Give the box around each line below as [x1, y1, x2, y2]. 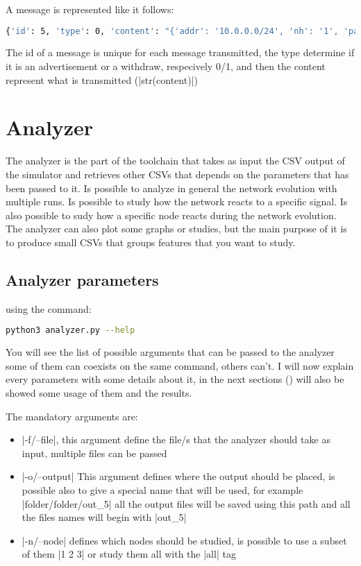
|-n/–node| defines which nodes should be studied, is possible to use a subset [22, 533, 347, 547]
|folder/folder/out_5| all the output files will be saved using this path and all [22, 496, 351, 511]
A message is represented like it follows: [6, 2, 174, 16]
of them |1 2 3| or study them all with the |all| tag [22, 547, 236, 561]
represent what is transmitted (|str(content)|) [6, 72, 198, 87]
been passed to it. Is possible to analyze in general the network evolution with [6, 180, 337, 195]
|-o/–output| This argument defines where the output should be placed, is [22, 469, 335, 483]
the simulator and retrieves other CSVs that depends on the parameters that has [6, 166, 349, 181]
